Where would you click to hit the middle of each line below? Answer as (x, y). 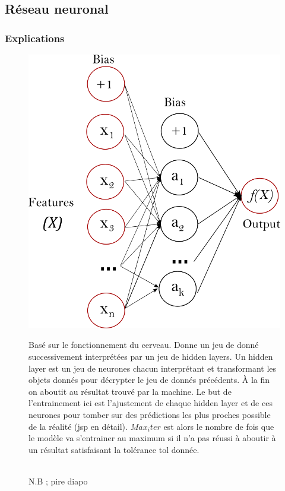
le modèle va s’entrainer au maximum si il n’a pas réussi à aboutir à (152, 438)
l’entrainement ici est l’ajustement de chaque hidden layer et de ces (151, 403)
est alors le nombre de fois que (219, 426)
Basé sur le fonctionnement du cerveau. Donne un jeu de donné (144, 345)
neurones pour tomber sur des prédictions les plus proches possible (150, 414)
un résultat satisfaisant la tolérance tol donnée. (114, 449)
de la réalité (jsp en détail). (78, 426)
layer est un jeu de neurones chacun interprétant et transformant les (153, 368)
